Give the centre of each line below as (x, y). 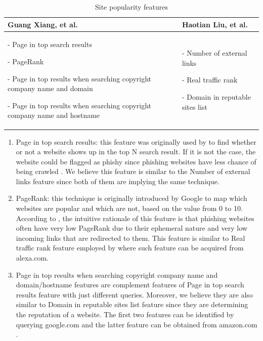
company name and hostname (54, 115)
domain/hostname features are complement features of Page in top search (130, 285)
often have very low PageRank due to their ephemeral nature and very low (131, 228)
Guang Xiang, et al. (43, 24)
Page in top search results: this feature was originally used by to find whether (136, 141)
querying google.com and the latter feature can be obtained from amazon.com (137, 324)
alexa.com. (32, 258)
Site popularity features (131, 7)
